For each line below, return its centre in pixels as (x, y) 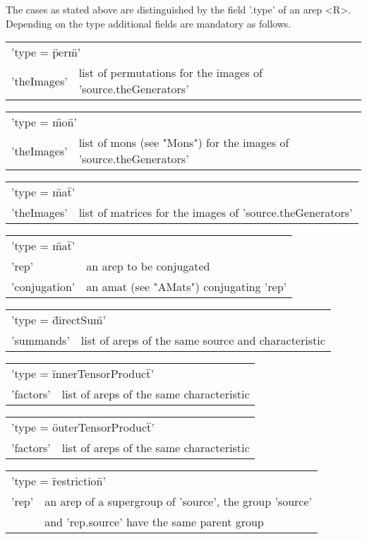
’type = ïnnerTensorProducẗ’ (83, 374)
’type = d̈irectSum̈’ (59, 320)
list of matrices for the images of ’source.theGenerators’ (216, 213)
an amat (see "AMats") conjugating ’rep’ (187, 287)
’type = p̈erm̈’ (46, 52)
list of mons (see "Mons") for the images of (184, 143)
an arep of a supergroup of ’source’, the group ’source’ (178, 502)
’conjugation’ (43, 287)
